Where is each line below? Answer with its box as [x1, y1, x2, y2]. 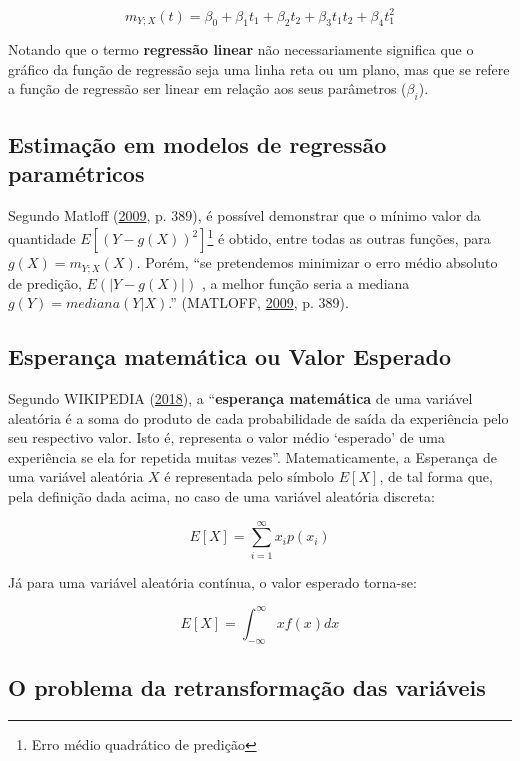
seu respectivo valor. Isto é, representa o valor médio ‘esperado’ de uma [8, 427, 445, 448]
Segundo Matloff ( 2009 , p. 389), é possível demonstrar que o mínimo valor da [8, 204, 481, 225]
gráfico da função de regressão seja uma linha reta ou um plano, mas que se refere [8, 58, 510, 79]
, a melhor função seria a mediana [201, 272, 410, 293]
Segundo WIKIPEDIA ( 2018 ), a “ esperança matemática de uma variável [8, 387, 473, 408]
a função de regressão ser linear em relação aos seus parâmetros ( [8, 78, 407, 99]
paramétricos [8, 158, 145, 189]
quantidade [8, 228, 76, 249]
